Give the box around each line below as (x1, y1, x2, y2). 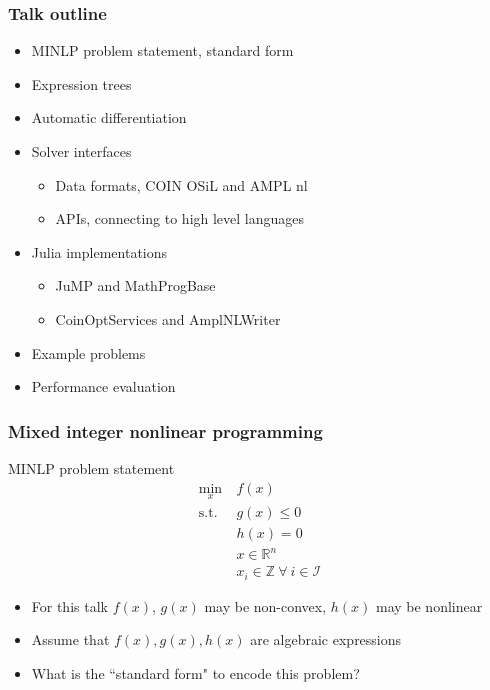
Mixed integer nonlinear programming (8, 418, 323, 443)
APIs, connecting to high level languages (55, 208, 305, 229)
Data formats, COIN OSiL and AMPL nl (55, 174, 308, 195)
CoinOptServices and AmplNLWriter (55, 308, 281, 329)
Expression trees (31, 73, 132, 94)
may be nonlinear (375, 595, 483, 616)
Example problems (31, 342, 146, 363)
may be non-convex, (204, 595, 327, 616)
